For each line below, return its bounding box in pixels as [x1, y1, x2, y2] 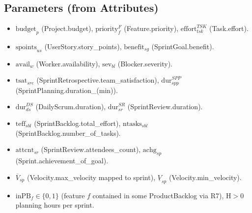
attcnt [15, 147, 34, 154]
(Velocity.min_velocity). [168, 172, 242, 182]
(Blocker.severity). [117, 58, 172, 68]
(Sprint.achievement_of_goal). [15, 155, 109, 166]
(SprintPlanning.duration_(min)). [15, 85, 118, 95]
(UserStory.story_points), [44, 41, 122, 51]
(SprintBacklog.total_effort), [34, 118, 121, 128]
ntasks [122, 121, 142, 128]
